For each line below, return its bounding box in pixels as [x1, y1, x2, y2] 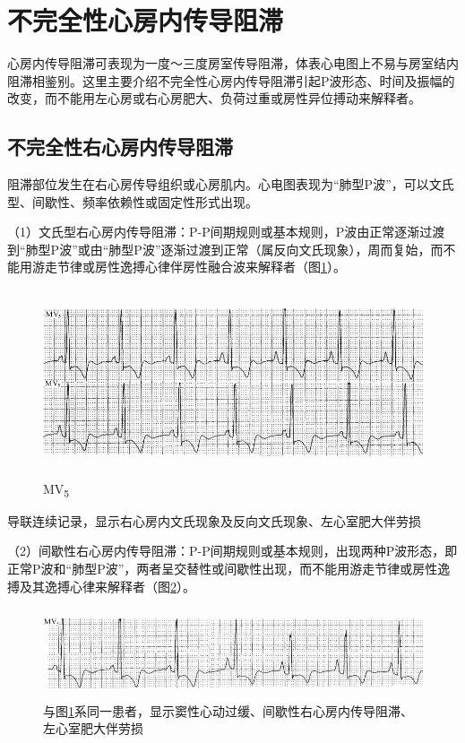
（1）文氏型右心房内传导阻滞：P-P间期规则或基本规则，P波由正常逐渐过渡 [7, 222, 445, 241]
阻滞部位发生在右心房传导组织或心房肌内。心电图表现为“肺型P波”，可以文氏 [7, 175, 454, 194]
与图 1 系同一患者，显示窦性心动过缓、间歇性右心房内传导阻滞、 [43, 701, 413, 720]
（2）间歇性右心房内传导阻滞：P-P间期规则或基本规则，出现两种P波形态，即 [7, 541, 458, 560]
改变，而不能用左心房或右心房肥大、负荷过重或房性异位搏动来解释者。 [7, 89, 421, 108]
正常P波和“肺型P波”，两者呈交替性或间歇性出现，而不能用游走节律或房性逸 [7, 558, 451, 577]
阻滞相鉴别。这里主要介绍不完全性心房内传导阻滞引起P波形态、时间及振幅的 [7, 71, 455, 90]
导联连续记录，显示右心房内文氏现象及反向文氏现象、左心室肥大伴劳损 [7, 511, 421, 530]
